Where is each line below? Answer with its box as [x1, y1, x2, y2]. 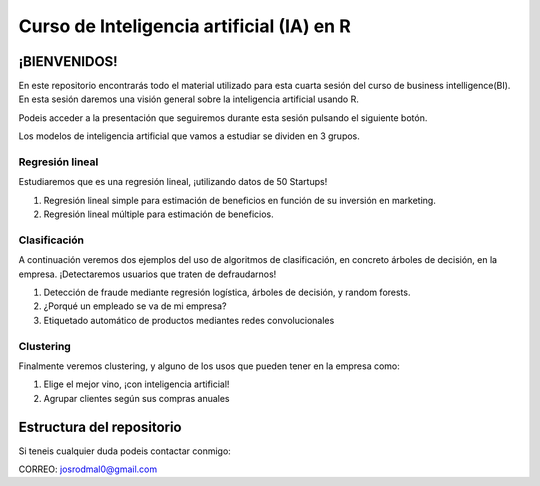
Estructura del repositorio [18, 418, 182, 435]
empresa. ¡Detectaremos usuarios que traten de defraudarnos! [18, 268, 277, 280]
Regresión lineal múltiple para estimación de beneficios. [43, 208, 274, 220]
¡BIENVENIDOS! [18, 53, 119, 70]
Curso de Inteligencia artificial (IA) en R [18, 15, 352, 37]
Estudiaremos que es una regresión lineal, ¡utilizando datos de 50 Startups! [18, 176, 328, 188]
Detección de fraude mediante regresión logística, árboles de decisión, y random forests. [43, 286, 411, 299]
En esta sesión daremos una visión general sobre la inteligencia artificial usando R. [18, 93, 359, 105]
